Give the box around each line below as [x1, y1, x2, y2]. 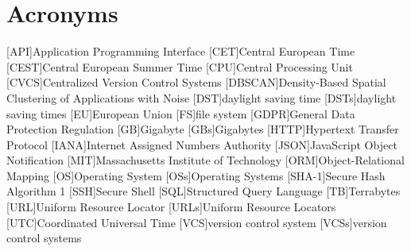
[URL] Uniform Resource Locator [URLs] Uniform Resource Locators [6, 199, 336, 215]
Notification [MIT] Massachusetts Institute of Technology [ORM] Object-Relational [6, 152, 405, 168]
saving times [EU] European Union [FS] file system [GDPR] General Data [6, 105, 355, 122]
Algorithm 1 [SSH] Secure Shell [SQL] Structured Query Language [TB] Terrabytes [6, 183, 401, 199]
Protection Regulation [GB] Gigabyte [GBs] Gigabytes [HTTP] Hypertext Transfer [6, 121, 399, 137]
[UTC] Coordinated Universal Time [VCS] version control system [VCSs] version [6, 214, 387, 230]
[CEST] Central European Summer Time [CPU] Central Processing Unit [6, 58, 353, 75]
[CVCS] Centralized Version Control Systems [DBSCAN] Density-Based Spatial [6, 74, 386, 91]
